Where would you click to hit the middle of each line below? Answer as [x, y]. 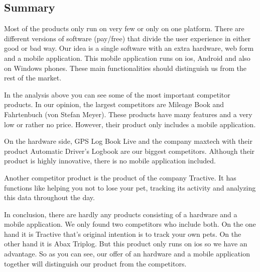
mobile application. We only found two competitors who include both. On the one [130, 224]
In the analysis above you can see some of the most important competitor [117, 94]
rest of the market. [33, 78]
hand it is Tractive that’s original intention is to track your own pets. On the [123, 234]
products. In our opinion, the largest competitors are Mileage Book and [114, 104]
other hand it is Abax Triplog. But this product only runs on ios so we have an [126, 244]
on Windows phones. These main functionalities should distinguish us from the [125, 68]
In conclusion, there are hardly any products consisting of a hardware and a [121, 214]
